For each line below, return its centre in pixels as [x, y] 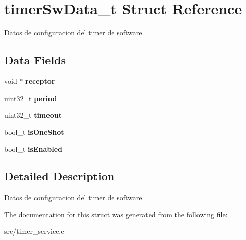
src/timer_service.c [34, 231]
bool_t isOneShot [34, 132]
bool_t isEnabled [33, 149]
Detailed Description [59, 176]
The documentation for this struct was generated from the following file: [116, 214]
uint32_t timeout [33, 115]
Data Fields [35, 60]
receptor [40, 81]
